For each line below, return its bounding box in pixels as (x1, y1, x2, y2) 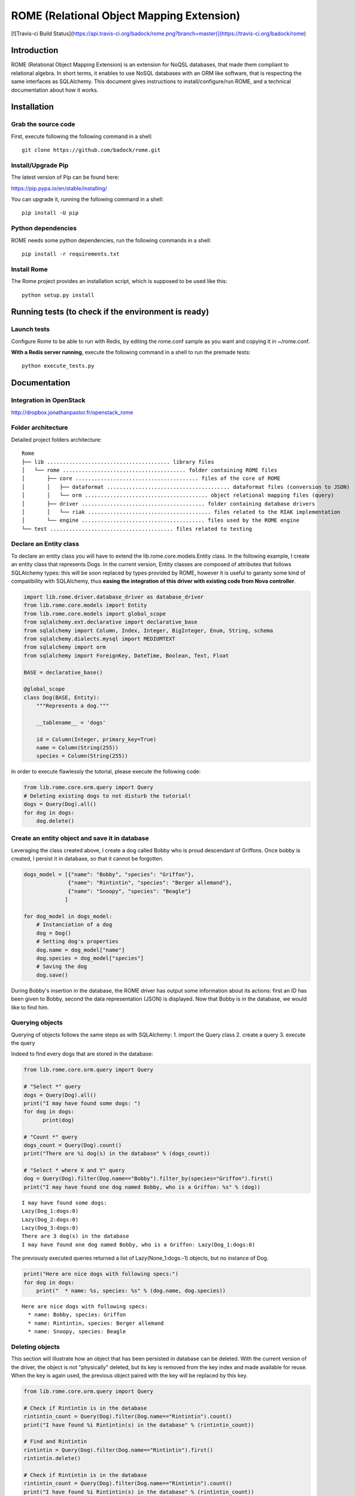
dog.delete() (36, 817, 75, 824)
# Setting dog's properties (36, 938, 119, 945)
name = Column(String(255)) (36, 744, 119, 751)
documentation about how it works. (11, 86, 99, 93)
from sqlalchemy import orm (23, 644, 106, 650)
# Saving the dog (36, 963, 87, 970)
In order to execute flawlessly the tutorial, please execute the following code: (11, 768, 201, 775)
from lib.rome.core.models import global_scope (23, 610, 166, 617)
